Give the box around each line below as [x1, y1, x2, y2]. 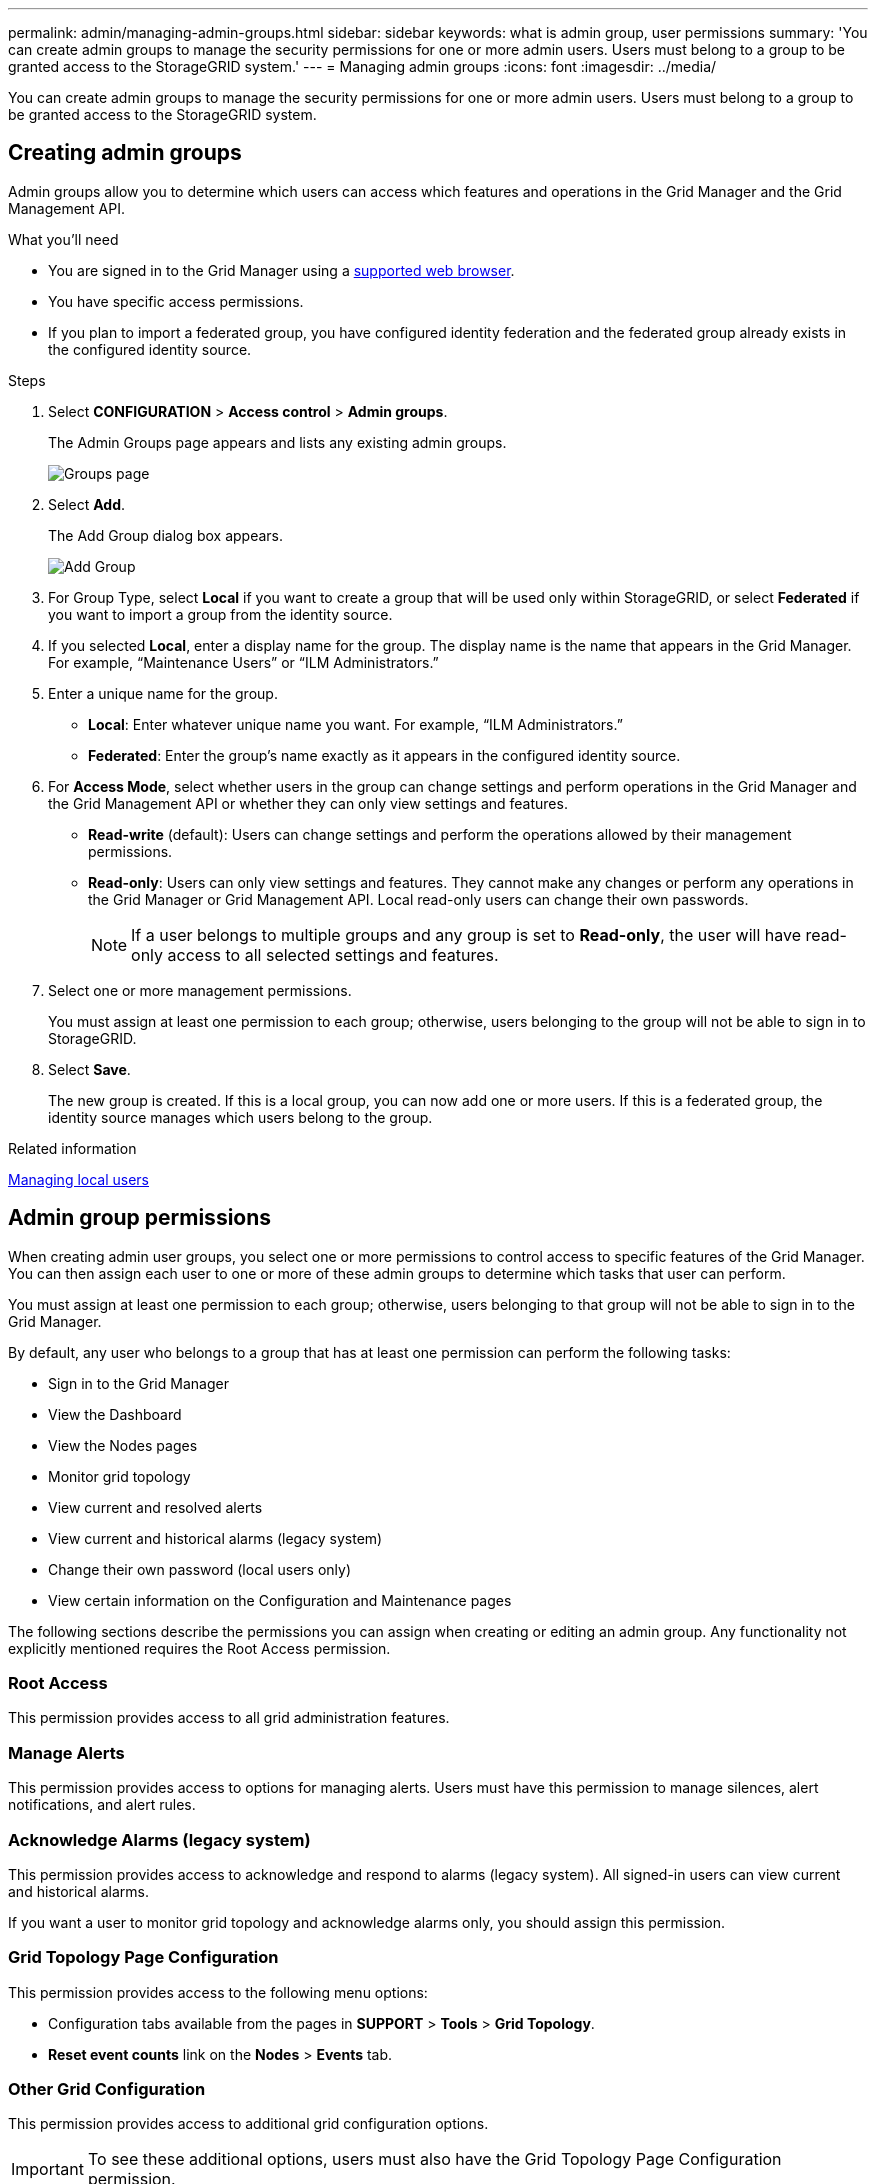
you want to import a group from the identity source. [48, 605, 393, 623]
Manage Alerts [8, 1742, 125, 1763]
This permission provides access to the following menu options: [8, 1983, 428, 2001]
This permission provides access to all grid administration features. [8, 1709, 450, 1727]
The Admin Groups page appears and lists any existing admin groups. [48, 433, 507, 451]
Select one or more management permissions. [48, 981, 352, 999]
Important [11, 2159, 84, 2180]
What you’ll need [8, 230, 119, 248]
